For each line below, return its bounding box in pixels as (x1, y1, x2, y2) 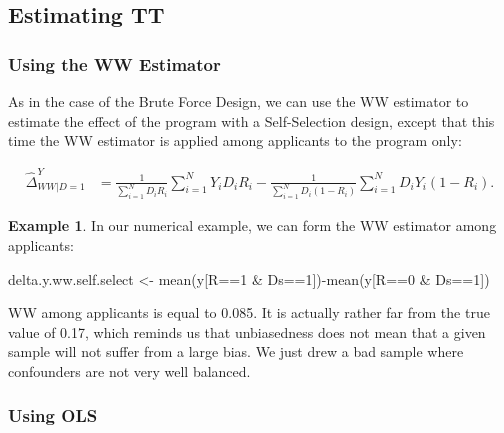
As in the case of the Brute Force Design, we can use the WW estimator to (8, 91, 469, 111)
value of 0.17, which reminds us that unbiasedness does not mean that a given (8, 321, 486, 342)
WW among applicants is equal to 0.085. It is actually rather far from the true (8, 302, 490, 323)
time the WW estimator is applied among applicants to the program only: (8, 130, 462, 151)
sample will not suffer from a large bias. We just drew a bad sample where (8, 341, 464, 362)
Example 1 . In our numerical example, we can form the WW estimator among (8, 215, 497, 236)
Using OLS (8, 403, 98, 428)
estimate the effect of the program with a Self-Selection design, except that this (8, 110, 495, 131)
